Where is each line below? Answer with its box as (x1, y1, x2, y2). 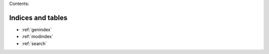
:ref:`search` (21, 40, 47, 47)
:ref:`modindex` (21, 34, 53, 40)
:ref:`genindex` (21, 26, 52, 32)
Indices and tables (9, 13, 68, 22)
